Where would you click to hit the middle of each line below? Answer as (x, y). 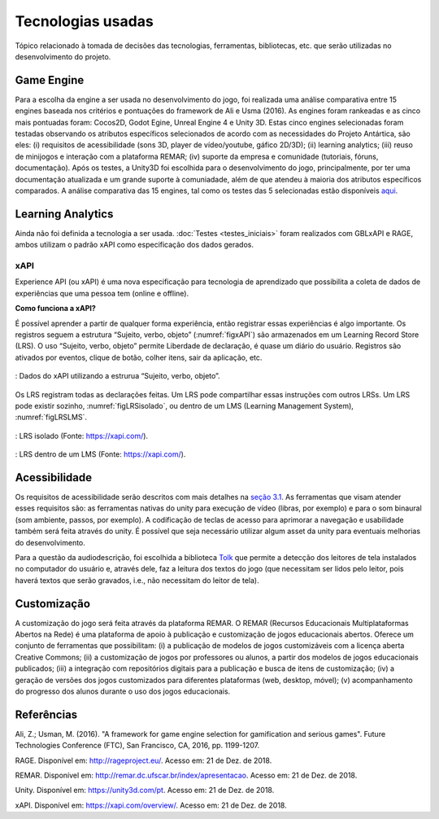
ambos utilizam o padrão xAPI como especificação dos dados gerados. (134, 245)
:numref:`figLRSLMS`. (51, 417)
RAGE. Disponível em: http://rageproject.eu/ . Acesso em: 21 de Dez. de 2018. (143, 760)
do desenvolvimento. (50, 542)
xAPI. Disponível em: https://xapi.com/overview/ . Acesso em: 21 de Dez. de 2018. (151, 805)
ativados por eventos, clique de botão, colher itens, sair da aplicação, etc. (139, 357)
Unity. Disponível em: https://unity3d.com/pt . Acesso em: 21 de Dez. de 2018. (145, 791)
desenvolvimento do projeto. (63, 56)
